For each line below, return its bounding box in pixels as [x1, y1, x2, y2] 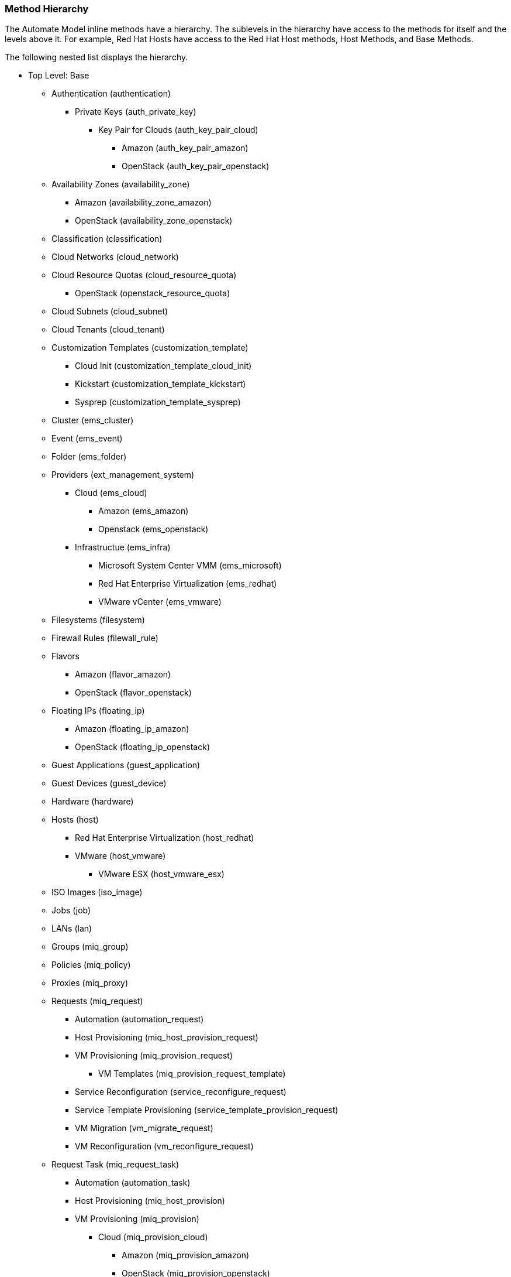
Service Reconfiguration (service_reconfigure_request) [75, 1087, 286, 1097]
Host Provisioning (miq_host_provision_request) [75, 1032, 258, 1043]
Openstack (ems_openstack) [98, 524, 209, 535]
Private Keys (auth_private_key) [75, 107, 196, 117]
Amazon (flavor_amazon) [75, 669, 171, 680]
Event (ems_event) [51, 433, 123, 444]
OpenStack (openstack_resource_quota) [75, 288, 230, 299]
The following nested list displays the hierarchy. [5, 52, 188, 63]
